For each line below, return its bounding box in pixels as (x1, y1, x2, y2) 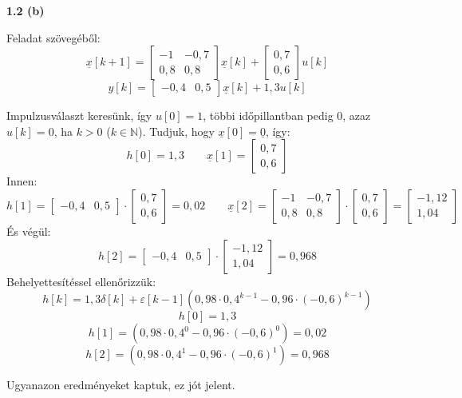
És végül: (6, 222, 51, 239)
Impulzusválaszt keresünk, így (6, 107, 152, 124)
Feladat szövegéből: (6, 29, 101, 46)
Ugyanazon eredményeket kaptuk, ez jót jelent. (6, 376, 235, 393)
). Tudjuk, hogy (138, 122, 215, 139)
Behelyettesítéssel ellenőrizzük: (6, 273, 156, 289)
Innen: (6, 173, 38, 189)
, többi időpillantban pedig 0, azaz (203, 107, 371, 124)
